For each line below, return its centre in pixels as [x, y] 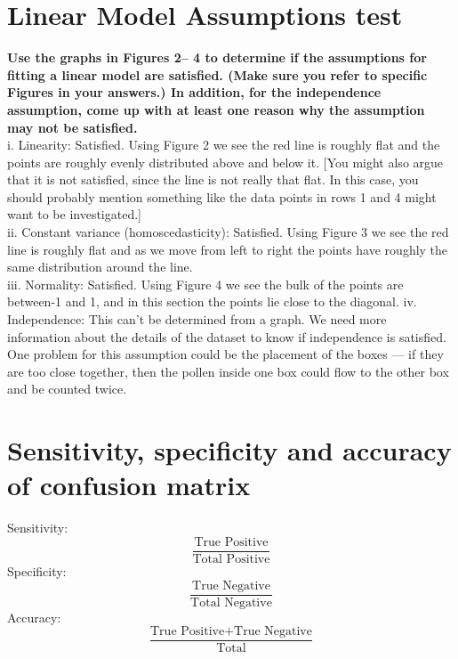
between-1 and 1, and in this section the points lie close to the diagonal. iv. [212, 301]
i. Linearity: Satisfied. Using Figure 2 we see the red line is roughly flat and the [224, 145]
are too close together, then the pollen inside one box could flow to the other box [228, 371]
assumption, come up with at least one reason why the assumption [216, 109]
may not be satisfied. [72, 127]
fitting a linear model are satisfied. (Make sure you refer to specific [217, 74]
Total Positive [231, 559]
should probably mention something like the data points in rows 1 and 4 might [222, 196]
